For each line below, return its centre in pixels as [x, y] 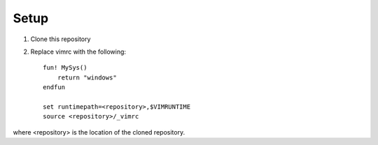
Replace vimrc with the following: [78, 52]
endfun [54, 87]
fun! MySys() [65, 68]
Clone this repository [61, 39]
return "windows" [87, 77]
